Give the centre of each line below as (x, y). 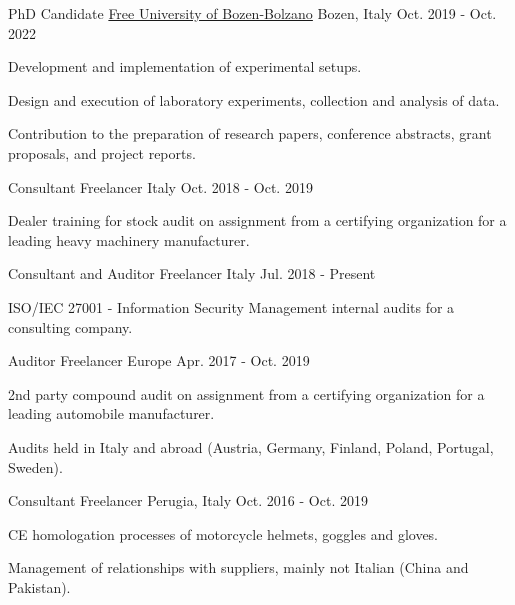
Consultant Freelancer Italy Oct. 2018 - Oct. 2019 (160, 186)
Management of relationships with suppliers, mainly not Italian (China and (238, 567)
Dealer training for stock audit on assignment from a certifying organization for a (257, 220)
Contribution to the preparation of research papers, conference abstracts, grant (250, 133)
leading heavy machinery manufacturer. (129, 239)
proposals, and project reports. (102, 152)
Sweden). (35, 466)
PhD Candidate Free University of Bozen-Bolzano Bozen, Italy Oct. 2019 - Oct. (252, 13)
